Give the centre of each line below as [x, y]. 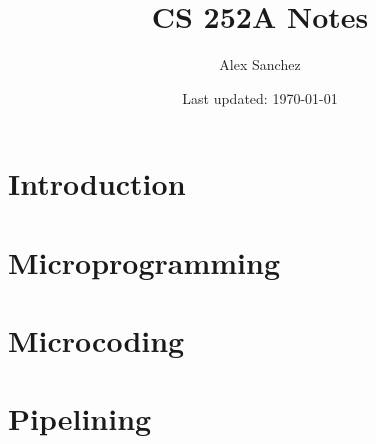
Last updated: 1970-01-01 [260, 97]
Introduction [97, 183]
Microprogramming [144, 261]
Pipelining [80, 418]
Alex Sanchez [260, 64]
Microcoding [96, 340]
